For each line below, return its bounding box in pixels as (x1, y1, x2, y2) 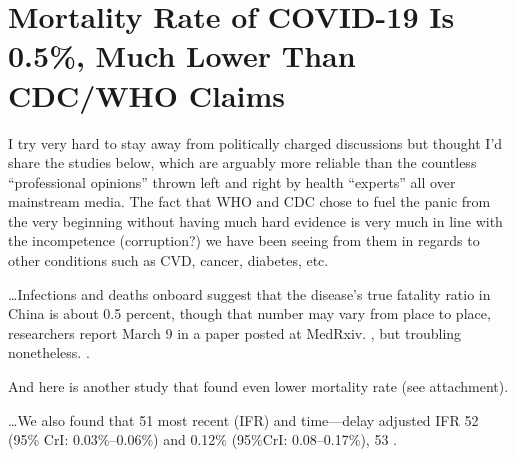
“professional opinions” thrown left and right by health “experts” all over (8, 171, 456, 192)
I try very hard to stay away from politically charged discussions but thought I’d (8, 132, 503, 153)
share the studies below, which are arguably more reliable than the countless (8, 152, 477, 173)
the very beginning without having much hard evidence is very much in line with (8, 210, 503, 231)
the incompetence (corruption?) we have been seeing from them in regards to (8, 230, 480, 251)
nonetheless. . (8, 342, 90, 363)
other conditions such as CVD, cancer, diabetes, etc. (8, 250, 329, 271)
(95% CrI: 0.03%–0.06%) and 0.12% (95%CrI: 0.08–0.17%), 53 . (8, 429, 397, 450)
